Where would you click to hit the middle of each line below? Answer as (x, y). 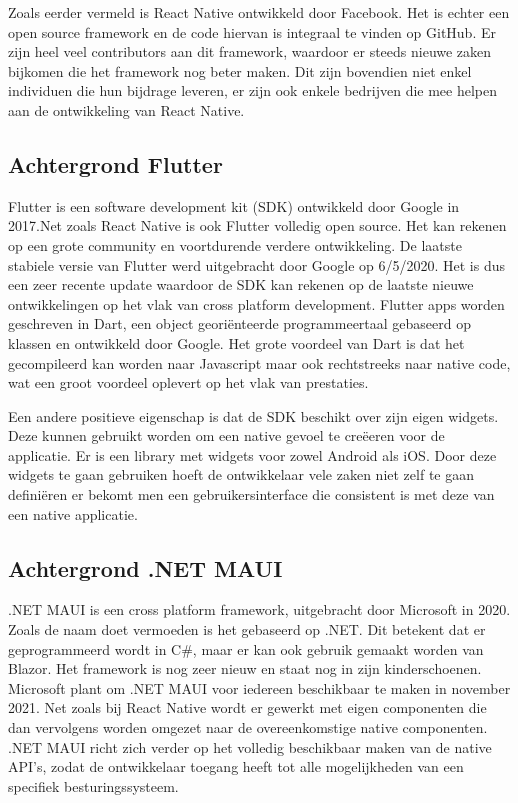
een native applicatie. (73, 513)
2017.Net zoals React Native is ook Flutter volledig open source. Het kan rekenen (257, 225)
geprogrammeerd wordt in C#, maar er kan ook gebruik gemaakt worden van (246, 648)
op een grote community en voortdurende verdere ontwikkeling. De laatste (235, 244)
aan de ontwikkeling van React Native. (126, 109)
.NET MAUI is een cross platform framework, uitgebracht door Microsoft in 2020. (259, 609)
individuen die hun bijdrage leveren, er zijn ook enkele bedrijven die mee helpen (253, 90)
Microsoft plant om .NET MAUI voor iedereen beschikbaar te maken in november (259, 687)
